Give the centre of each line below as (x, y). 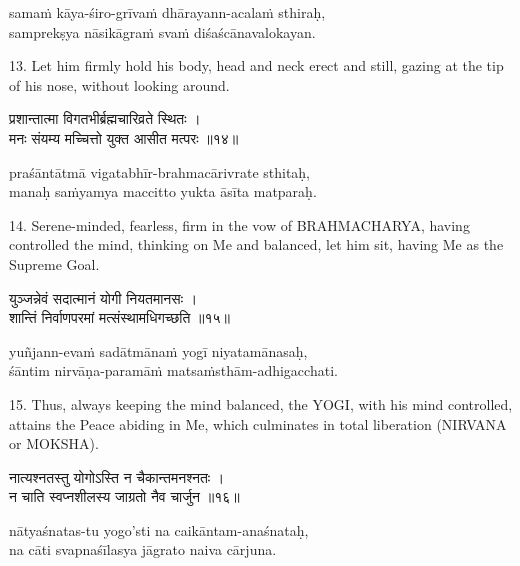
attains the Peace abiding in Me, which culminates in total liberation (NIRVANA (258, 423)
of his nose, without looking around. (119, 84)
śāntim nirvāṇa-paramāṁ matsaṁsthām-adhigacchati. (173, 370)
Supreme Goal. (54, 263)
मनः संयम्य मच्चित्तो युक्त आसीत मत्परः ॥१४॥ (124, 137)
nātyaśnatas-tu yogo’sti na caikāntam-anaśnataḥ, (159, 529)
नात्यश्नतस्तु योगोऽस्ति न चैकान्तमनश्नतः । (117, 476)
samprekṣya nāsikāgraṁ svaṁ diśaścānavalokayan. (162, 31)
